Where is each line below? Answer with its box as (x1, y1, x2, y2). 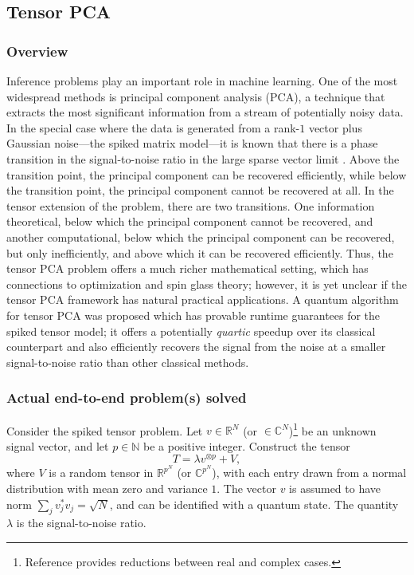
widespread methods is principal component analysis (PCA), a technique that (6, 88, 385, 104)
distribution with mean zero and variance (6, 480, 208, 497)
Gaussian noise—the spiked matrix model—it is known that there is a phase (6, 135, 378, 152)
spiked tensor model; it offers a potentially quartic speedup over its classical (6, 322, 376, 339)
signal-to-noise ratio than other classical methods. (6, 353, 249, 370)
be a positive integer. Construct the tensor (143, 437, 350, 454)
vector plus (308, 119, 362, 136)
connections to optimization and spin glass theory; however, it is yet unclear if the (6, 275, 407, 292)
